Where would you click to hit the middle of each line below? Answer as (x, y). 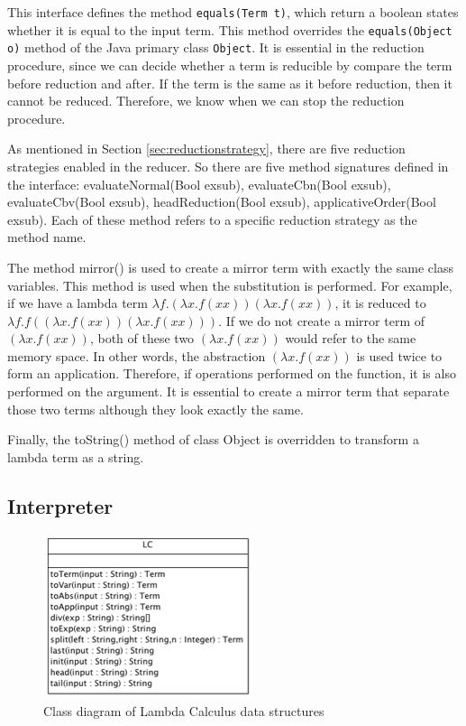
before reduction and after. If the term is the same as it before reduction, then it (230, 83)
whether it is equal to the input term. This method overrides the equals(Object (230, 29)
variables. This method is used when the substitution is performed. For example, (230, 285)
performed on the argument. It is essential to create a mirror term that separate (228, 391)
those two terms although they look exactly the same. (155, 409)
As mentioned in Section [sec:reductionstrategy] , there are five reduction (206, 149)
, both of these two (142, 338)
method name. (47, 237)
